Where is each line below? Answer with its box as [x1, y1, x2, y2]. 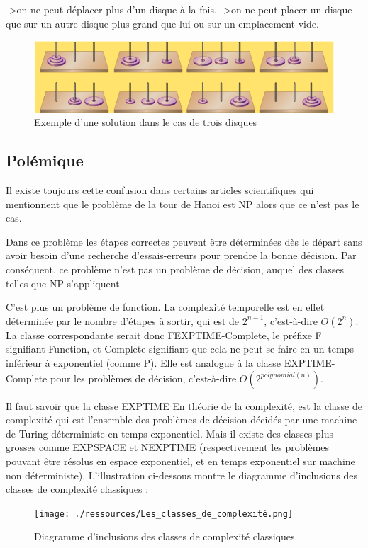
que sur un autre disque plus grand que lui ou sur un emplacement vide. [6, 16, 319, 30]
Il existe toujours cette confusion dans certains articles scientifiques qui [6, 183, 314, 198]
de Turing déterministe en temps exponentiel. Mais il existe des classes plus [6, 426, 333, 440]
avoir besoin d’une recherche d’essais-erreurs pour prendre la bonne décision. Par [6, 248, 357, 263]
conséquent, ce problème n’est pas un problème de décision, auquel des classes [6, 262, 345, 277]
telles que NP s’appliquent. [6, 275, 123, 290]
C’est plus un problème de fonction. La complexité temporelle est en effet [6, 299, 325, 314]
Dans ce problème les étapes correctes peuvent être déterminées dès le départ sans [6, 234, 362, 249]
